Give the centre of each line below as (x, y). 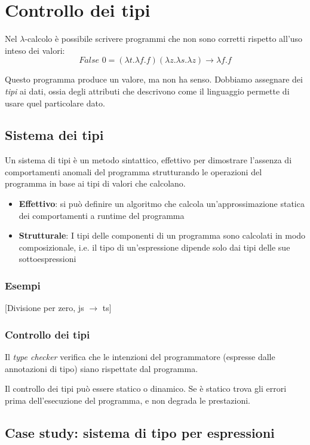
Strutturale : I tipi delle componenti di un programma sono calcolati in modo (162, 235)
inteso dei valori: (35, 50)
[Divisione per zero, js (44, 308)
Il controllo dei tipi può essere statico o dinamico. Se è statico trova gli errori (146, 388)
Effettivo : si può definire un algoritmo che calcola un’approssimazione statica (162, 204)
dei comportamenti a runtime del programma (102, 215)
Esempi (23, 285)
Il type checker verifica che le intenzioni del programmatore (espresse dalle (140, 357)
